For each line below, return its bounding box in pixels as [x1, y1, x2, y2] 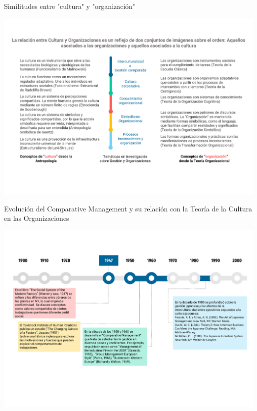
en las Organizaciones [4, 213, 69, 223]
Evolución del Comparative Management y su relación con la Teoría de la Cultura [4, 203, 253, 213]
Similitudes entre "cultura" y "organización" [4, 1, 135, 11]
